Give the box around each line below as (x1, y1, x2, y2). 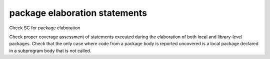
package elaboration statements (9, 7, 147, 18)
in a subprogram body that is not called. (9, 48, 91, 54)
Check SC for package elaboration (9, 25, 80, 31)
